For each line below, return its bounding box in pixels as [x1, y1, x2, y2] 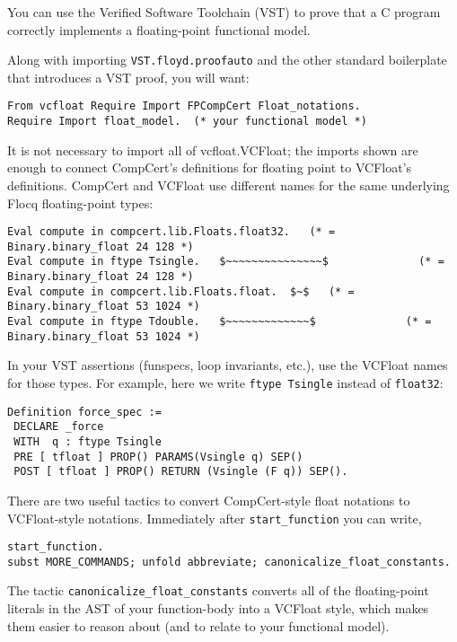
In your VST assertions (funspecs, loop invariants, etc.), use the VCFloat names [7, 356, 448, 374]
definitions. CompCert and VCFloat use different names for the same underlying [7, 175, 450, 194]
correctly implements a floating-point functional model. [7, 20, 311, 39]
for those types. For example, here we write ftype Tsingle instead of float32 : [7, 373, 444, 391]
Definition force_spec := [7, 405, 162, 418]
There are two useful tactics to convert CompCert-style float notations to [7, 490, 410, 509]
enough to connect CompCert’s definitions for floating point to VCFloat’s [7, 158, 412, 177]
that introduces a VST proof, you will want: [7, 67, 250, 86]
